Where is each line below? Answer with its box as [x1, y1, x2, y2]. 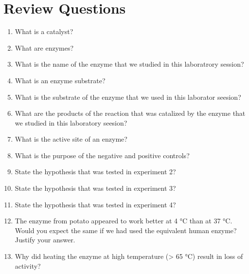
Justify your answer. [15, 235, 75, 245]
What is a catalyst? [15, 26, 73, 37]
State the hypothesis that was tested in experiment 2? [15, 166, 176, 177]
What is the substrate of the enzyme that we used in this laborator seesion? [15, 91, 241, 102]
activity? [15, 260, 41, 271]
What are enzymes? [15, 42, 74, 53]
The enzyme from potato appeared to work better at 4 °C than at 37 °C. [15, 216, 232, 226]
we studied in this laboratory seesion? [15, 117, 127, 128]
